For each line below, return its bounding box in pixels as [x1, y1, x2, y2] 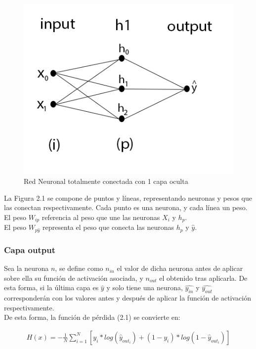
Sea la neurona [4, 263, 49, 273]
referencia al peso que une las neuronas [42, 212, 160, 222]
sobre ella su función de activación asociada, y [4, 272, 143, 283]
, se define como [55, 263, 103, 273]
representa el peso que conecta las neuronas [43, 222, 174, 232]
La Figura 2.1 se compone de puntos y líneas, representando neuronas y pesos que [4, 192, 252, 203]
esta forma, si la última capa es [4, 282, 99, 293]
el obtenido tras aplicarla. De [159, 272, 248, 283]
